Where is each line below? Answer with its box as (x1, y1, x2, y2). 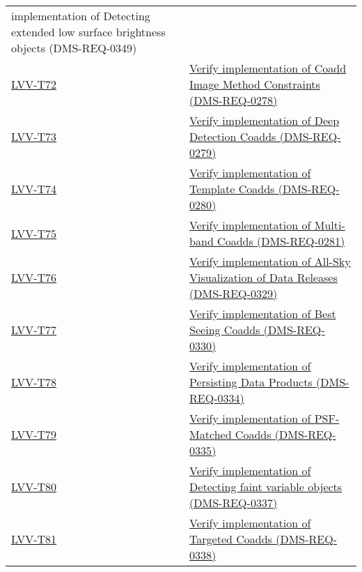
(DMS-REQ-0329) (189, 285, 278, 301)
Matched (189, 426, 232, 442)
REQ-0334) (189, 390, 244, 406)
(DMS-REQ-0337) (189, 495, 278, 511)
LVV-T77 (11, 322, 57, 338)
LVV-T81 (11, 531, 57, 547)
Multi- (314, 217, 345, 233)
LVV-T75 (11, 225, 57, 241)
